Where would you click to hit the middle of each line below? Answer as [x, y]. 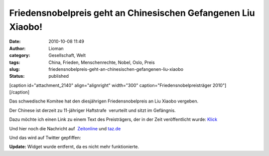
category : [20, 55]
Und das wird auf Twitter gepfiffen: [45, 138]
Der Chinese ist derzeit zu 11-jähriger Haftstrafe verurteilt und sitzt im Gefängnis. [93, 110]
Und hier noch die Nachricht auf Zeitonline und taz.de [65, 128]
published [59, 76]
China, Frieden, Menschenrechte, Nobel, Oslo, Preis [102, 62]
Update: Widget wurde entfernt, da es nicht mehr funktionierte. [74, 147]
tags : [15, 62]
